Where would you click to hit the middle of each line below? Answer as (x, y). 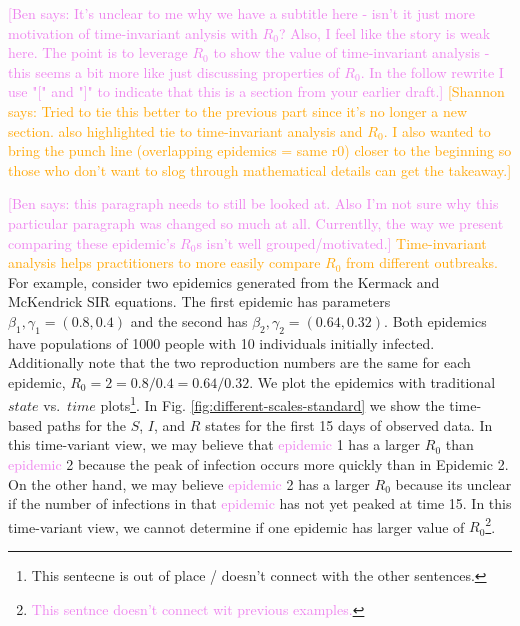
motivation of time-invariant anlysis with (133, 32)
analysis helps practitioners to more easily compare (164, 262)
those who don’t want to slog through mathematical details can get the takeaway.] (260, 169)
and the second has (189, 320)
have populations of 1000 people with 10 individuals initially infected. (221, 342)
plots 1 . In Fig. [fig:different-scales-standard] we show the (272, 404)
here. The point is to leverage (98, 52)
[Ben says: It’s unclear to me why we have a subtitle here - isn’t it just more (241, 13)
